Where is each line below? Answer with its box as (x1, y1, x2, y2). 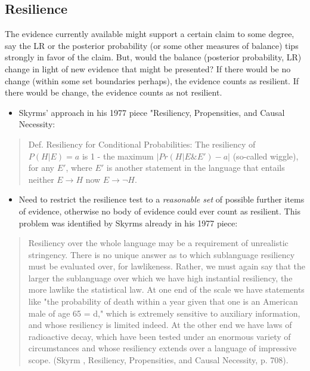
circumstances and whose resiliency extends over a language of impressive (28, 342, 297, 354)
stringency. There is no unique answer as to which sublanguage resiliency (28, 248, 295, 260)
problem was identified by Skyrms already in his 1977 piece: (18, 216, 238, 229)
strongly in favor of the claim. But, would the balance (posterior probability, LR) (5, 51, 302, 63)
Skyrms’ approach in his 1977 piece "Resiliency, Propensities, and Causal (18, 106, 285, 118)
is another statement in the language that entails (106, 161, 285, 174)
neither (28, 173, 54, 185)
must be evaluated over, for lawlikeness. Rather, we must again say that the (28, 260, 305, 272)
